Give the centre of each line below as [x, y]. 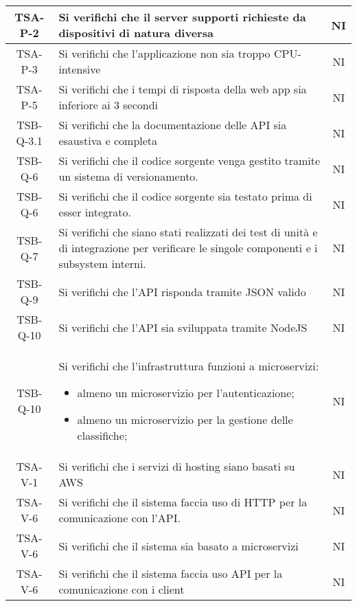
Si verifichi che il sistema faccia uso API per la [171, 573]
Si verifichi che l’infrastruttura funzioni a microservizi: [189, 366]
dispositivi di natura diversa [136, 33]
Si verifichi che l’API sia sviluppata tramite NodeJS [183, 327]
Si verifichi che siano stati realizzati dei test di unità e [188, 232]
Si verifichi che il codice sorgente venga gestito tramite [189, 160]
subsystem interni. [102, 263]
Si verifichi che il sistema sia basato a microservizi [178, 546]
